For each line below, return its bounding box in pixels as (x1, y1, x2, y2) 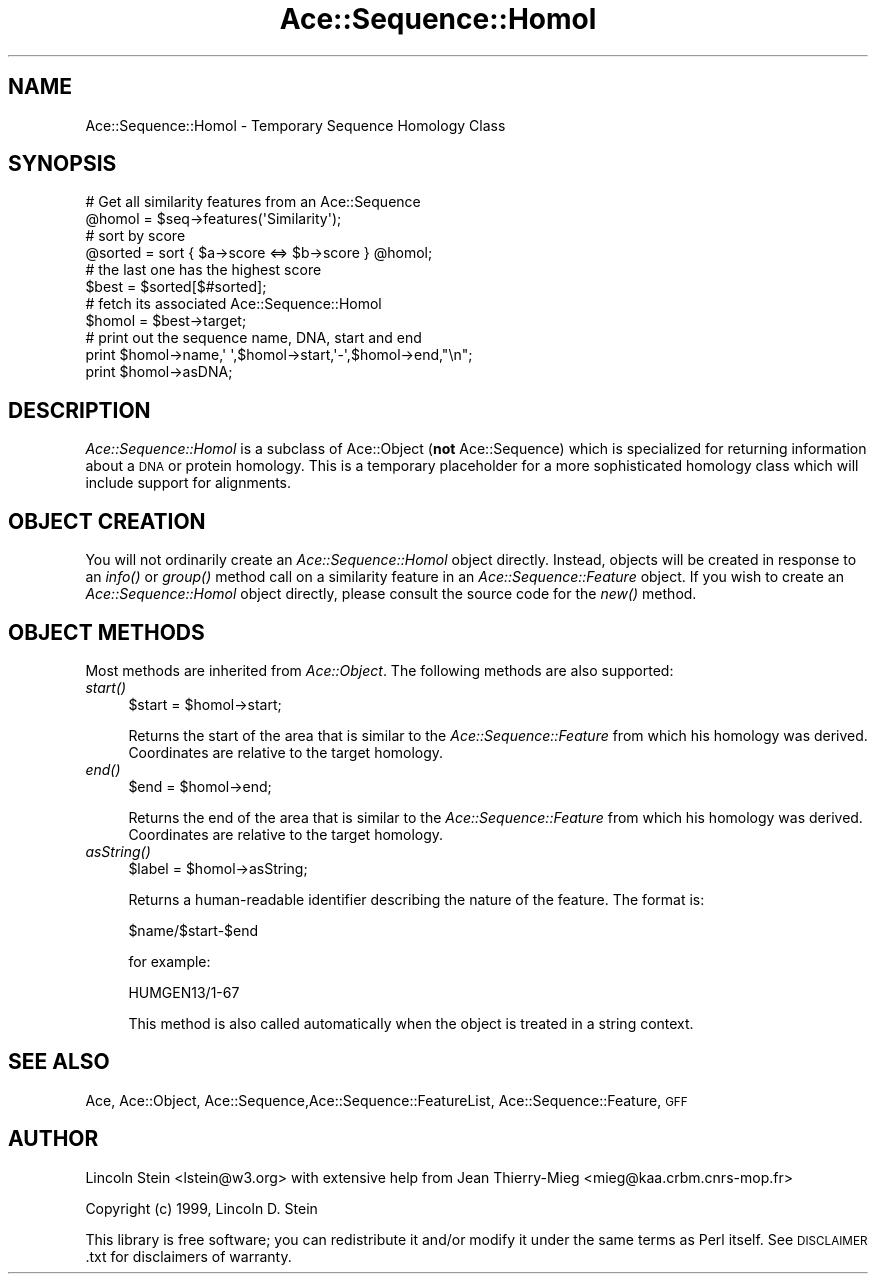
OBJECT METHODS (8, 619, 205, 645)
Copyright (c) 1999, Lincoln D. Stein (85, 1199, 318, 1217)
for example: (128, 952, 211, 970)
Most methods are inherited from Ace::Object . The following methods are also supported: (85, 661, 674, 679)
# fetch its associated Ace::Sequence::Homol (85, 295, 382, 313)
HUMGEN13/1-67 (128, 983, 240, 1001)
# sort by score (85, 227, 186, 245)
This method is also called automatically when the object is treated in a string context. (128, 1014, 694, 1032)
